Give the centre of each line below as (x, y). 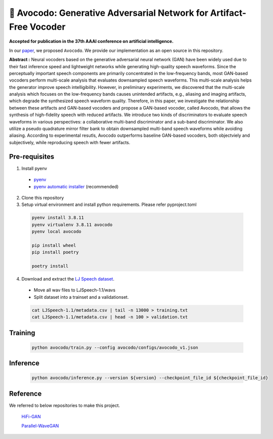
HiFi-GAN (31, 417)
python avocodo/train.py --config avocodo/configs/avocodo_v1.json (115, 347)
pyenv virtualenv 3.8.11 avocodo (72, 224)
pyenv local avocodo (56, 232)
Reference (25, 393)
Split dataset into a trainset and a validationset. (81, 297)
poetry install (50, 266)
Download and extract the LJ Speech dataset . (68, 279)
